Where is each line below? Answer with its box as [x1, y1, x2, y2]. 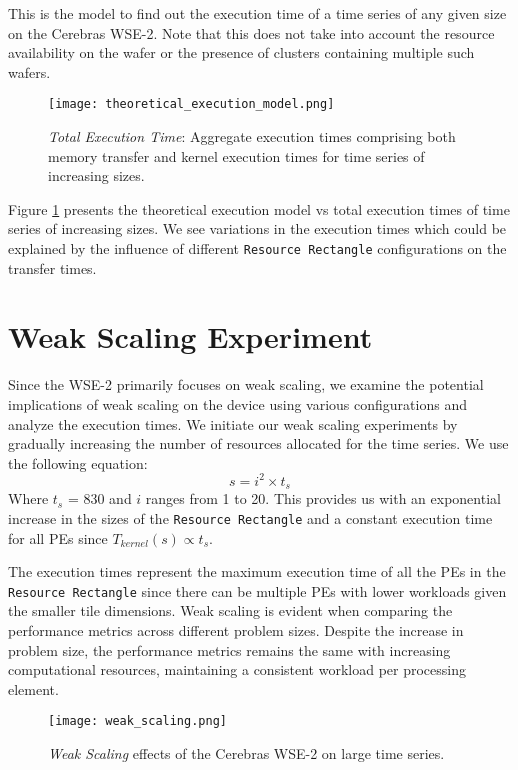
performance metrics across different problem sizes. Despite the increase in [8, 619, 464, 640]
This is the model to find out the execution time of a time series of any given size [8, 3, 507, 23]
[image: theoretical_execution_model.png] [48, 97, 335, 112]
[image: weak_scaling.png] [48, 714, 227, 729]
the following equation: [8, 452, 148, 473]
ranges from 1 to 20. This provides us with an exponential [145, 488, 501, 509]
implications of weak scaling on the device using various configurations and [8, 393, 467, 414]
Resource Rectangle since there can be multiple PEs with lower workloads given [8, 580, 507, 601]
